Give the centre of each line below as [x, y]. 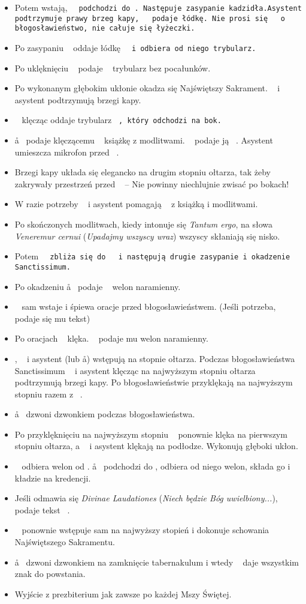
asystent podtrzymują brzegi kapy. [78, 99]
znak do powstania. [50, 574]
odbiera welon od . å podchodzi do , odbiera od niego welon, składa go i [156, 466]
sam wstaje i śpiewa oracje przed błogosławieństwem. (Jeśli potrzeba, [149, 307]
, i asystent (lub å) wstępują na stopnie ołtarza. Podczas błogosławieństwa [155, 358]
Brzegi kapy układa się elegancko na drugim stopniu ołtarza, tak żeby [143, 172]
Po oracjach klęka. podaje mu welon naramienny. [111, 338]
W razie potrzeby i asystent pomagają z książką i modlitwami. [136, 204]
